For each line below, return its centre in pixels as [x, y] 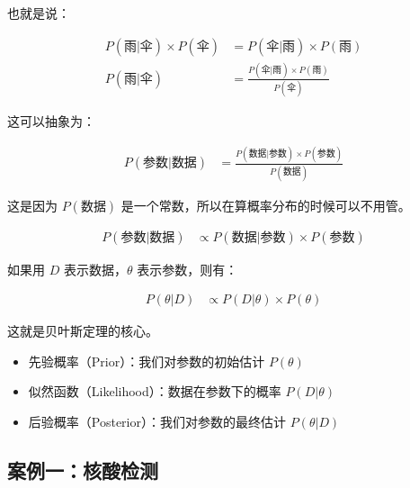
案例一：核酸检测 [83, 470]
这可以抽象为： [51, 121]
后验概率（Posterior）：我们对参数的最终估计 [157, 421]
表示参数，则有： [187, 269]
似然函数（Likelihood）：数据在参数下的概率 [155, 391]
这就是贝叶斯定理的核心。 [83, 331]
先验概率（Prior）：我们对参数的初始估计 [147, 361]
